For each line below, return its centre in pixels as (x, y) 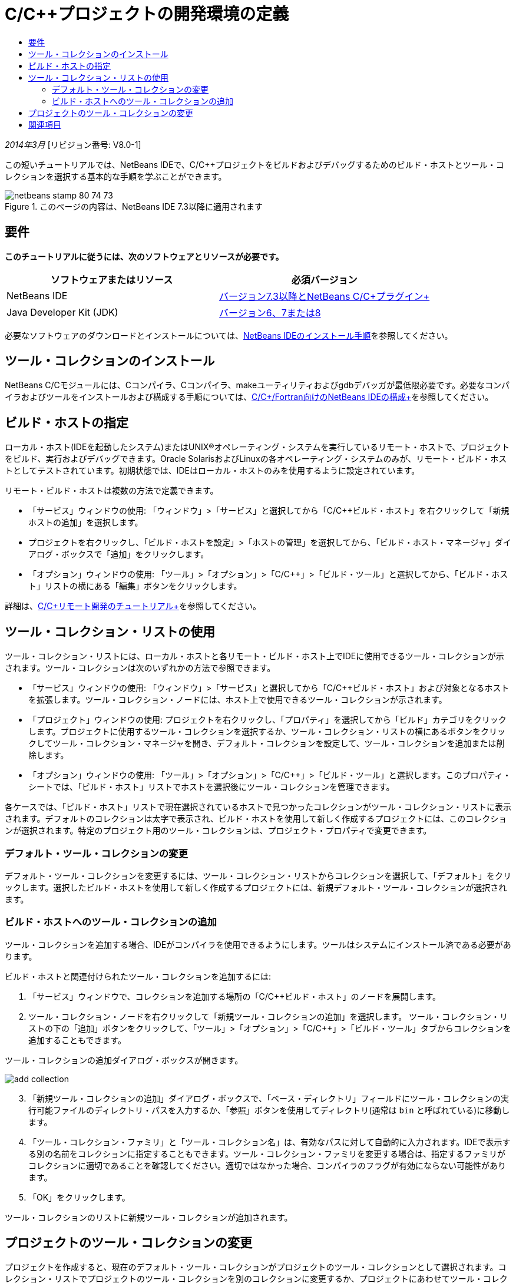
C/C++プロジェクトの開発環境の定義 (147, 14)
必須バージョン (324, 280)
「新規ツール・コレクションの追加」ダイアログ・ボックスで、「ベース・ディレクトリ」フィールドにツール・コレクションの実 (269, 1098)
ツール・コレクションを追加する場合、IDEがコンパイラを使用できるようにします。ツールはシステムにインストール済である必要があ (258, 944)
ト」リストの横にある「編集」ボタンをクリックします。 (135, 586)
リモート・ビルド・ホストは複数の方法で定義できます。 (112, 491)
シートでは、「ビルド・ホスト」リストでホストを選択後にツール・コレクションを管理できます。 (211, 787)
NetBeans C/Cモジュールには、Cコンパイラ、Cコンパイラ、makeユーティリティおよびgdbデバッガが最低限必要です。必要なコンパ (257, 385)
